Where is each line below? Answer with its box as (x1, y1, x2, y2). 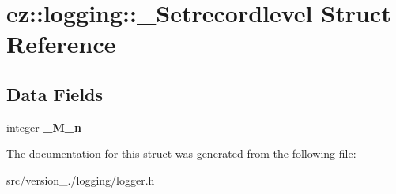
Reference (6, 28, 116, 60)
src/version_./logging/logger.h (6, 171, 155, 188)
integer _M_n (6, 118, 81, 135)
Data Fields (6, 81, 104, 106)
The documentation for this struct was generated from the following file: (6, 145, 356, 162)
